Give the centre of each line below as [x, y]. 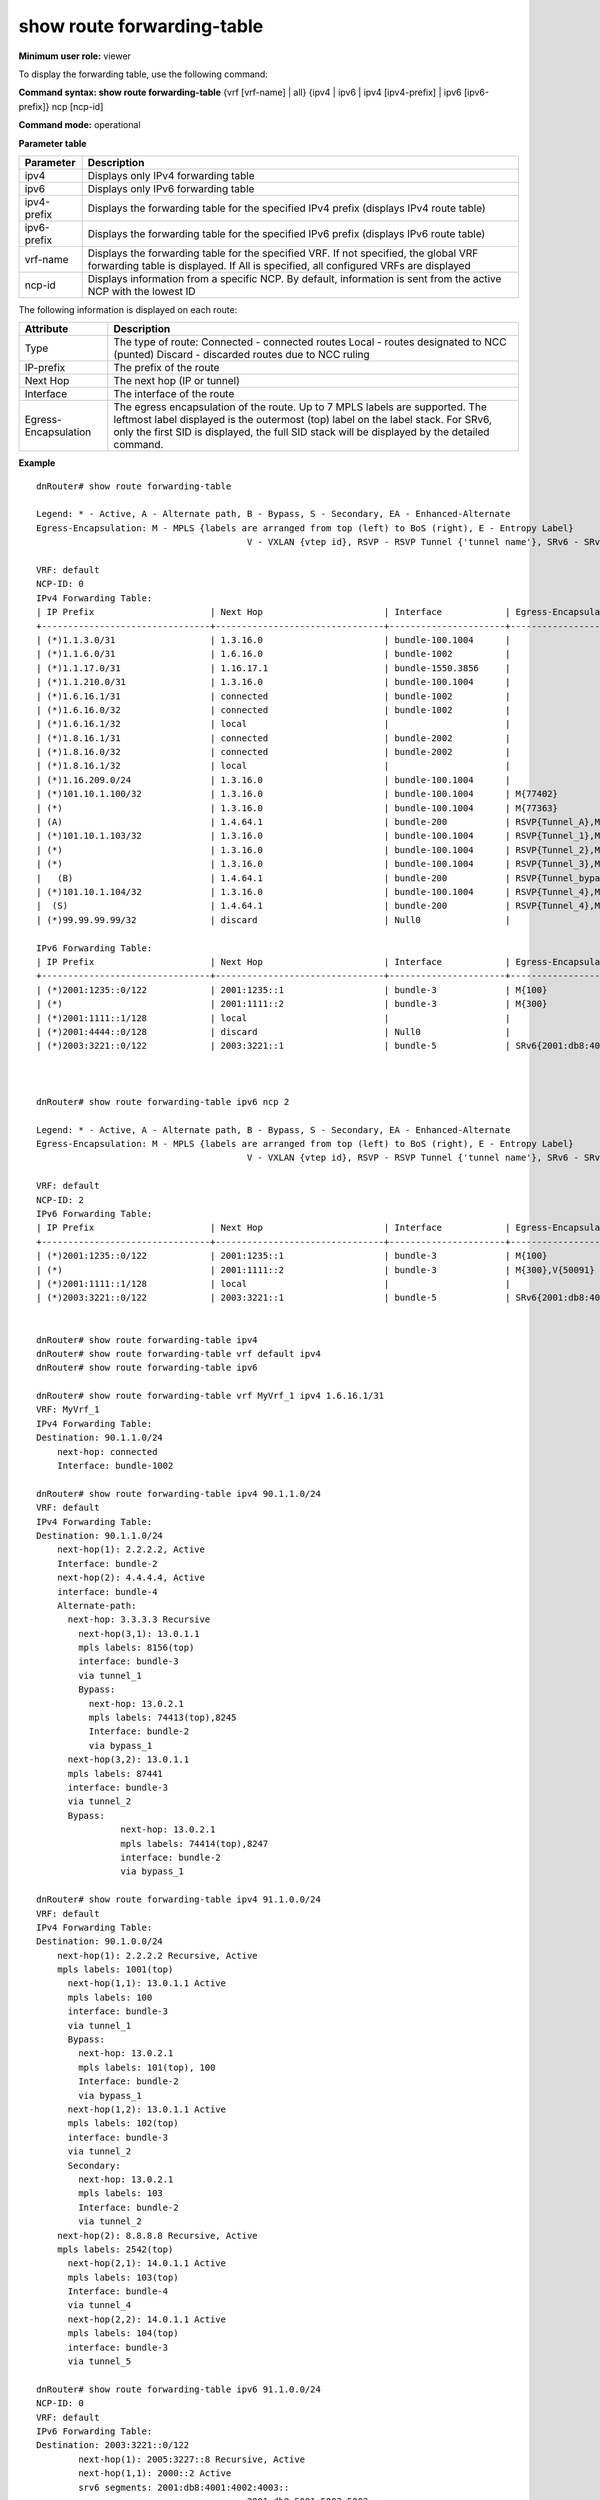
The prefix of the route [166, 368]
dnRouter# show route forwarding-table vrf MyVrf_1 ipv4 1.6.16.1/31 [210, 1396]
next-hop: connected [107, 1451]
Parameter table [52, 143]
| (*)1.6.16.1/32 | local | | [273, 724]
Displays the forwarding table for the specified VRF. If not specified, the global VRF [283, 253]
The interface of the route [174, 394]
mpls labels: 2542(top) [115, 2249]
